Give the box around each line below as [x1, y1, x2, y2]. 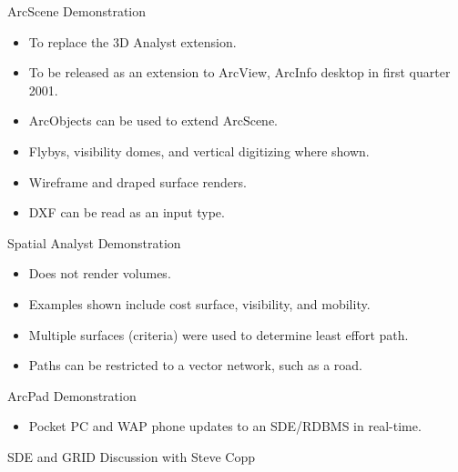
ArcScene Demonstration [7, 2, 147, 20]
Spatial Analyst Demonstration [7, 233, 181, 252]
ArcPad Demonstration [7, 386, 137, 405]
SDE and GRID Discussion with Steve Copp [7, 447, 255, 466]
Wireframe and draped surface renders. [28, 172, 247, 191]
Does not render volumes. [28, 264, 171, 283]
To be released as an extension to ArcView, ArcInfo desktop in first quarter [28, 63, 451, 82]
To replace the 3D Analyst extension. [28, 32, 237, 51]
